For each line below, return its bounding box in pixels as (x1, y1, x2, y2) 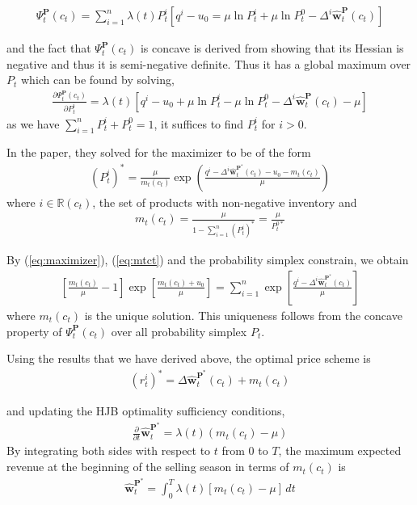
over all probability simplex (111, 322, 247, 339)
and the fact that (6, 40, 91, 57)
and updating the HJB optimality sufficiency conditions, (6, 402, 285, 419)
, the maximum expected (278, 442, 402, 459)
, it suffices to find (154, 115, 244, 132)
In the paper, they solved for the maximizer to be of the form (6, 144, 311, 161)
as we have (6, 115, 60, 132)
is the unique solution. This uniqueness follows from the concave (84, 306, 402, 323)
